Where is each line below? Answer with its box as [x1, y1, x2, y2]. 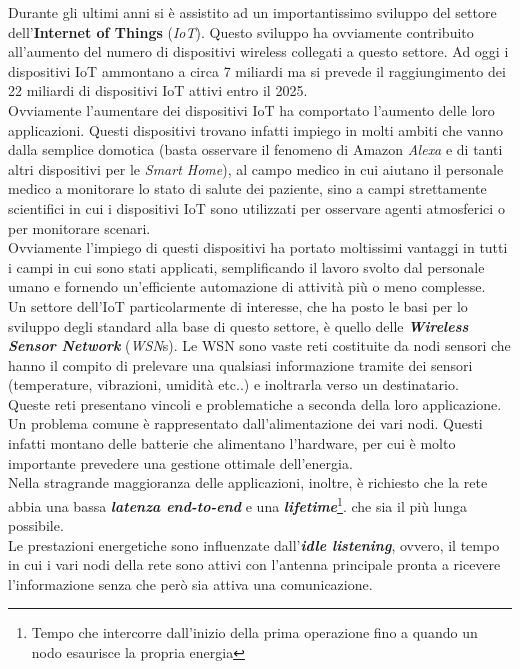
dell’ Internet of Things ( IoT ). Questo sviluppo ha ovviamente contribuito [8, 21, 474, 42]
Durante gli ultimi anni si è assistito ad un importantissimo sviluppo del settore [8, 2, 497, 22]
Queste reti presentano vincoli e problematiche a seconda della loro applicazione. [8, 393, 502, 414]
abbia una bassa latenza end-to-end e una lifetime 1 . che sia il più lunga [8, 492, 468, 516]
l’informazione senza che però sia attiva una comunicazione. [8, 573, 373, 594]
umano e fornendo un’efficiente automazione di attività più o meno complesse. [8, 276, 486, 297]
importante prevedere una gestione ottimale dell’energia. [8, 452, 353, 473]
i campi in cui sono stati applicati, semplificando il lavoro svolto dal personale [8, 256, 485, 277]
